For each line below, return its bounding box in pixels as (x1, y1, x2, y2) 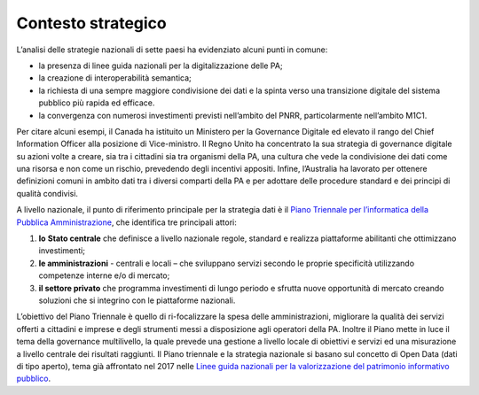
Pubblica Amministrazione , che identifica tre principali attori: (16, 217, 237, 228)
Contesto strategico (16, 13, 168, 33)
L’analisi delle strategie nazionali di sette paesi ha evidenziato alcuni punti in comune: (16, 44, 328, 55)
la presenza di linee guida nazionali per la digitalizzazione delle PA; (38, 60, 283, 71)
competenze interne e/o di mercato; (38, 270, 170, 281)
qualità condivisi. (16, 188, 79, 198)
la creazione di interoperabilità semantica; (38, 73, 192, 83)
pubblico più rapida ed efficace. (38, 97, 155, 108)
